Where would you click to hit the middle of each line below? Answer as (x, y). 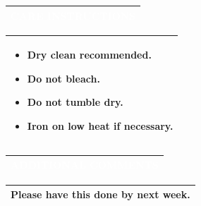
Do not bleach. (63, 78)
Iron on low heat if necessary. (100, 125)
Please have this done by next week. (100, 194)
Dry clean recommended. (89, 55)
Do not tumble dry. (75, 102)
